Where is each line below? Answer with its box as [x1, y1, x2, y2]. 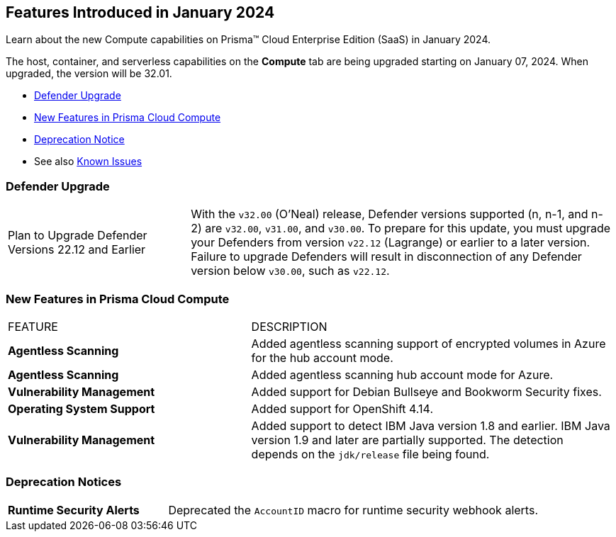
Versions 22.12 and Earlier [8, 242, 146, 257]
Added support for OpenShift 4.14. [251, 401, 433, 416]
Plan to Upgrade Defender [8, 228, 147, 243]
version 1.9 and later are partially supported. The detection [251, 432, 564, 447]
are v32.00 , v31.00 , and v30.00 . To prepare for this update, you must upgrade [205, 221, 611, 236]
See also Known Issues [34, 155, 142, 168]
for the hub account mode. [251, 350, 393, 365]
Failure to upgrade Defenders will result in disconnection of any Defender [191, 249, 582, 264]
